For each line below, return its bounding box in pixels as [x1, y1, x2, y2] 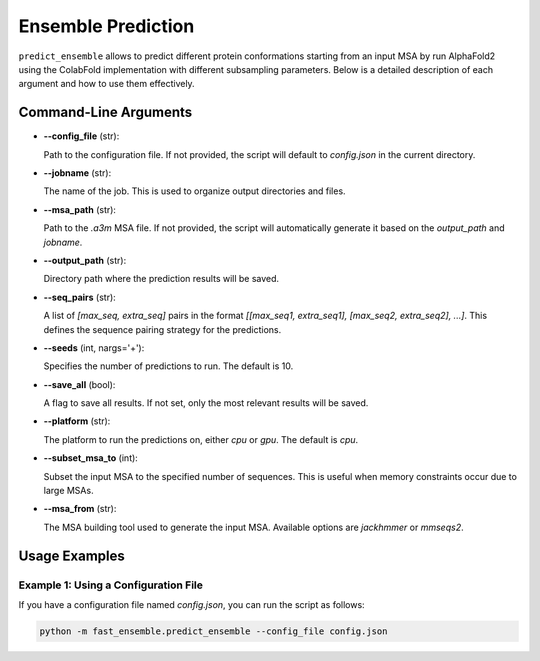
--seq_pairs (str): [43, 291, 117, 303]
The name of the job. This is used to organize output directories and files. [43, 185, 346, 197]
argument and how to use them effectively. [18, 78, 195, 90]
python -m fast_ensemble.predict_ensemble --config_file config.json [39, 625, 388, 637]
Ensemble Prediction [18, 15, 195, 37]
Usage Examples [18, 547, 125, 564]
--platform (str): [43, 415, 111, 427]
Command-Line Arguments [18, 104, 193, 121]
